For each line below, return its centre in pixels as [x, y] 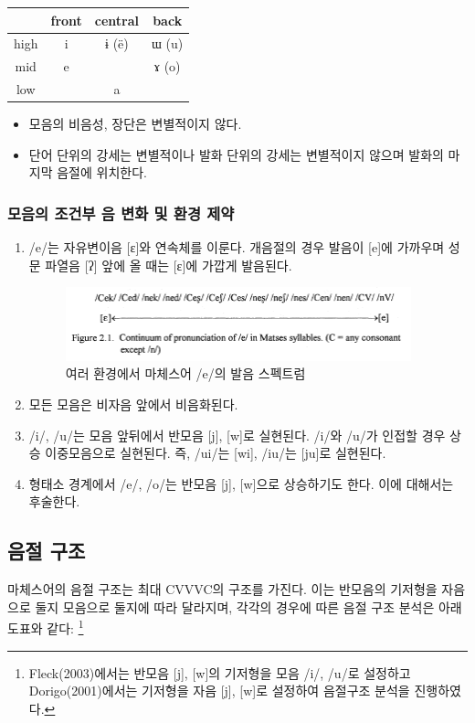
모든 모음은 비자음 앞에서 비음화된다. [133, 404]
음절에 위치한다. [102, 172]
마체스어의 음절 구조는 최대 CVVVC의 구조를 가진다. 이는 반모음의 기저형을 [222, 589]
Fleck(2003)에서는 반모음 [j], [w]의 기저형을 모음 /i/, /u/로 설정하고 [220, 672]
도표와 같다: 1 [46, 627]
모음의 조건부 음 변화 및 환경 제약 [121, 213]
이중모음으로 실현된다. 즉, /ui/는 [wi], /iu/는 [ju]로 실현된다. [216, 453]
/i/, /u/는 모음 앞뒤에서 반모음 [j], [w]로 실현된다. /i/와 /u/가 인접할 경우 [237, 435]
